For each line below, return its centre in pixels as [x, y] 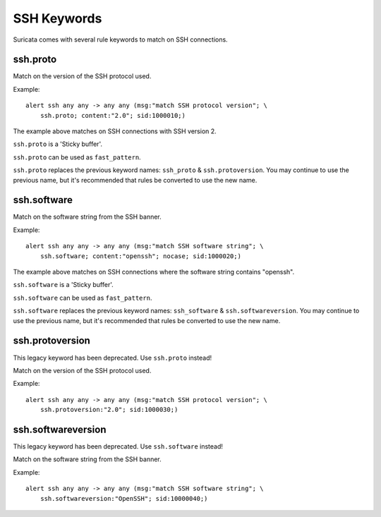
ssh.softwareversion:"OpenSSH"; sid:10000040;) [124, 498]
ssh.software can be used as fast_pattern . [83, 298]
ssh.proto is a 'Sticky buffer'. [58, 144]
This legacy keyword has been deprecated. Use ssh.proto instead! [113, 358]
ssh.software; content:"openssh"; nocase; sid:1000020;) [140, 256]
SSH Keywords [58, 18]
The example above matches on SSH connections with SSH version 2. [115, 131]
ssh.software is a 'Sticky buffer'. [64, 285]
